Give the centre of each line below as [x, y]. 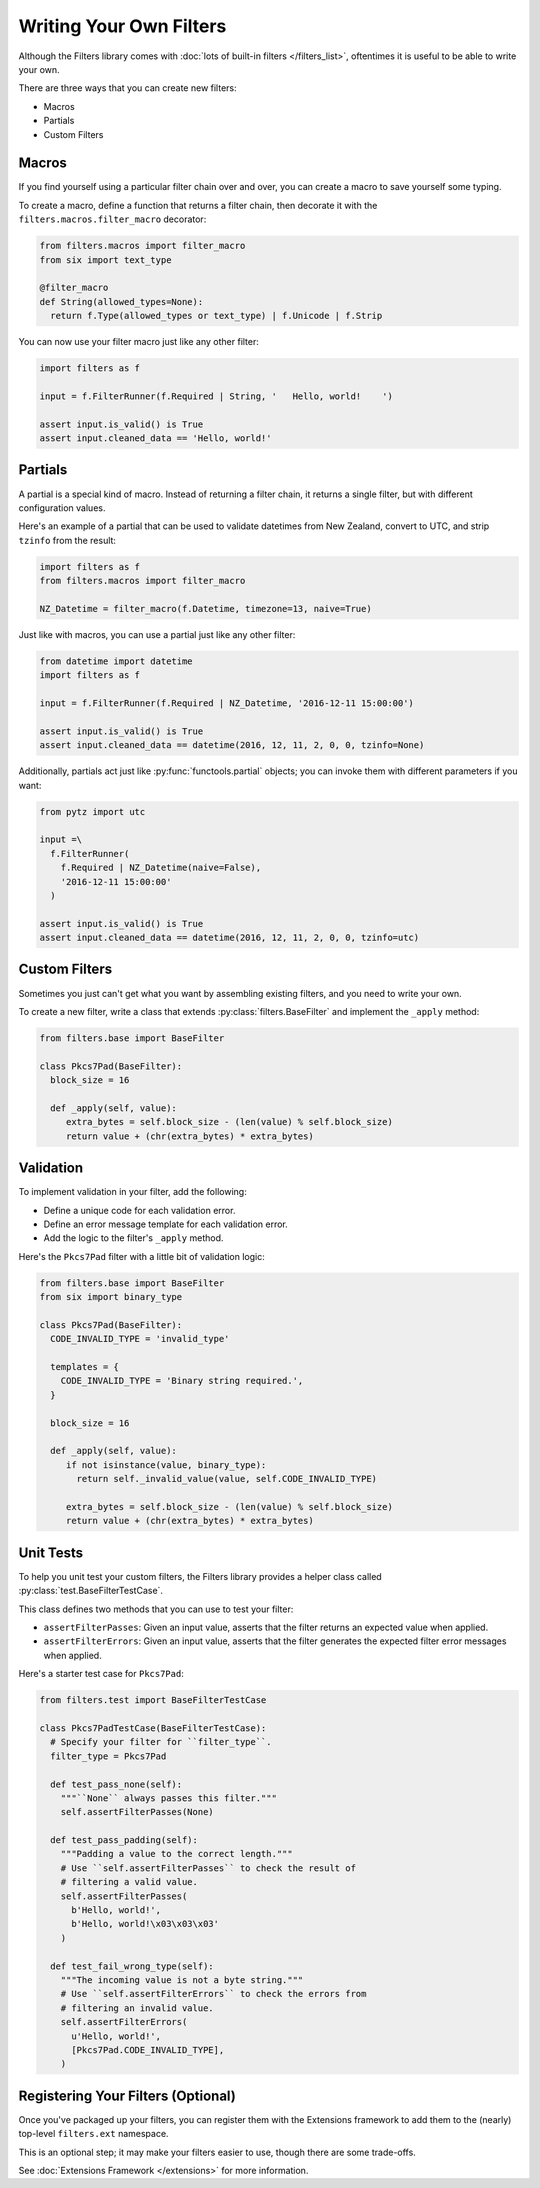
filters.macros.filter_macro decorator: [112, 219]
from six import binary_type [111, 1297]
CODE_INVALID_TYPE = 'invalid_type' [140, 1339]
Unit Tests [51, 1552]
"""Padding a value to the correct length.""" [177, 1854]
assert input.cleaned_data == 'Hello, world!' [155, 438]
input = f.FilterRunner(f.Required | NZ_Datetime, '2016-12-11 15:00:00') [227, 703]
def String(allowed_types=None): [121, 301]
